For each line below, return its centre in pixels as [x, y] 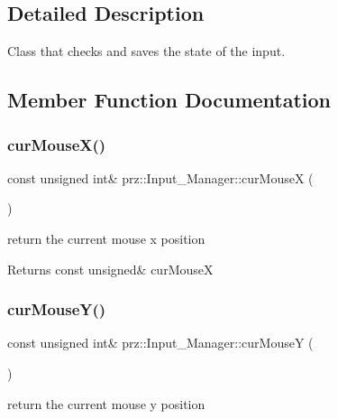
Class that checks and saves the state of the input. [146, 51]
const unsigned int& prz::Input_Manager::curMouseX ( [160, 177]
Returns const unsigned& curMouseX [110, 269]
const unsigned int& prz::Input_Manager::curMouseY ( [160, 343]
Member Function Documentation [169, 100]
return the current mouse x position [106, 238]
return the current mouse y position [106, 403]
